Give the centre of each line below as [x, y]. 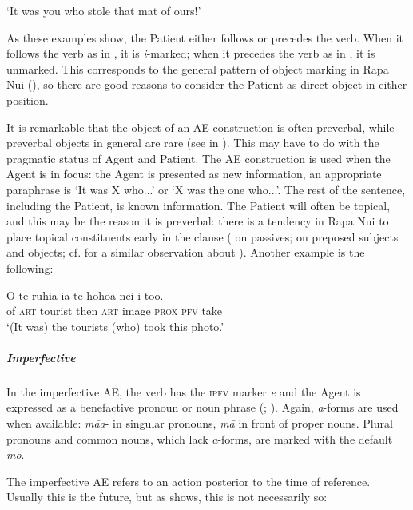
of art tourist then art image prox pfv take [115, 311]
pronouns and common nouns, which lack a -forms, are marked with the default [200, 438]
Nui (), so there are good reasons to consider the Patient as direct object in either [207, 84]
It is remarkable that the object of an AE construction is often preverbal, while [201, 127]
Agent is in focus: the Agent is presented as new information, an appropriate [194, 174]
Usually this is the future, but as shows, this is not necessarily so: [167, 497]
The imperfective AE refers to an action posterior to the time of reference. [189, 481]
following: [30, 267]
